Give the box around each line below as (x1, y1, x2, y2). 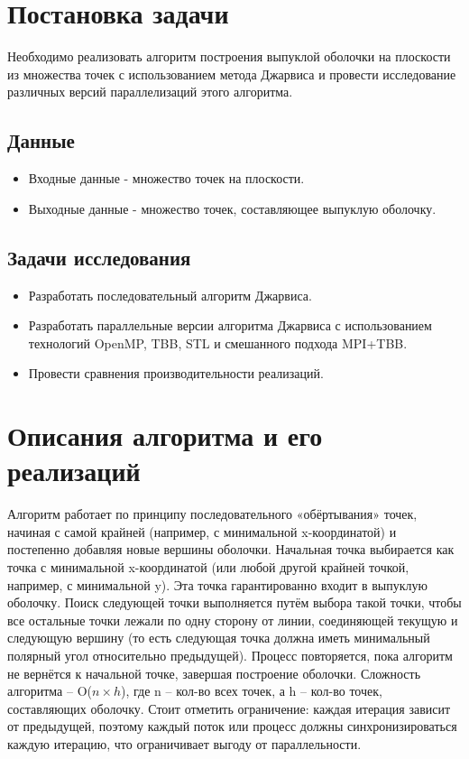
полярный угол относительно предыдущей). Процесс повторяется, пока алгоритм (7, 645, 453, 664)
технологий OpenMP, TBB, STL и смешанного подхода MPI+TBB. (28, 333, 408, 352)
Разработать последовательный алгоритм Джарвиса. (28, 285, 312, 304)
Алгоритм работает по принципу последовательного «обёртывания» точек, (7, 504, 418, 523)
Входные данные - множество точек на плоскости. (28, 169, 305, 188)
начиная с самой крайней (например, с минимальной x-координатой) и (7, 522, 397, 541)
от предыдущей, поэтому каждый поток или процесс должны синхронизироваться (7, 717, 457, 736)
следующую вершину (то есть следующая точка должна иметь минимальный (7, 628, 430, 647)
